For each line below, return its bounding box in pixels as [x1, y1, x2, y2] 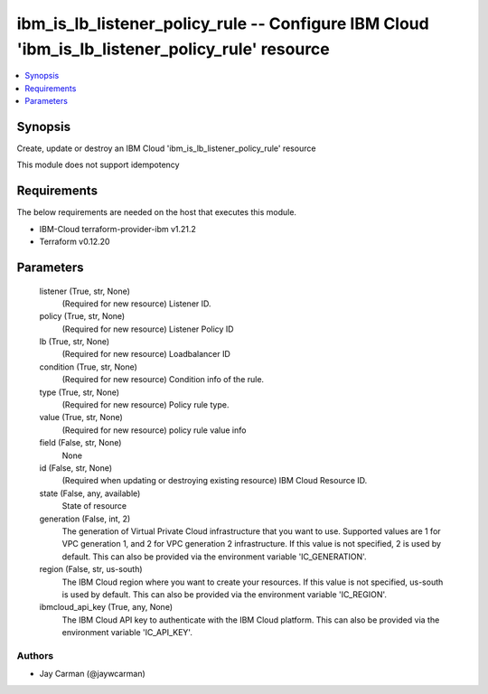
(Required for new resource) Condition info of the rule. [61, 374, 265, 385]
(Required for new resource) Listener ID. [61, 298, 211, 309]
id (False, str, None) [39, 462, 113, 474]
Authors [16, 649, 54, 661]
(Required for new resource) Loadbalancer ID [61, 349, 230, 360]
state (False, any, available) [39, 488, 141, 499]
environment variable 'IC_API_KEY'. [61, 627, 193, 638]
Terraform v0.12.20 [39, 236, 110, 248]
